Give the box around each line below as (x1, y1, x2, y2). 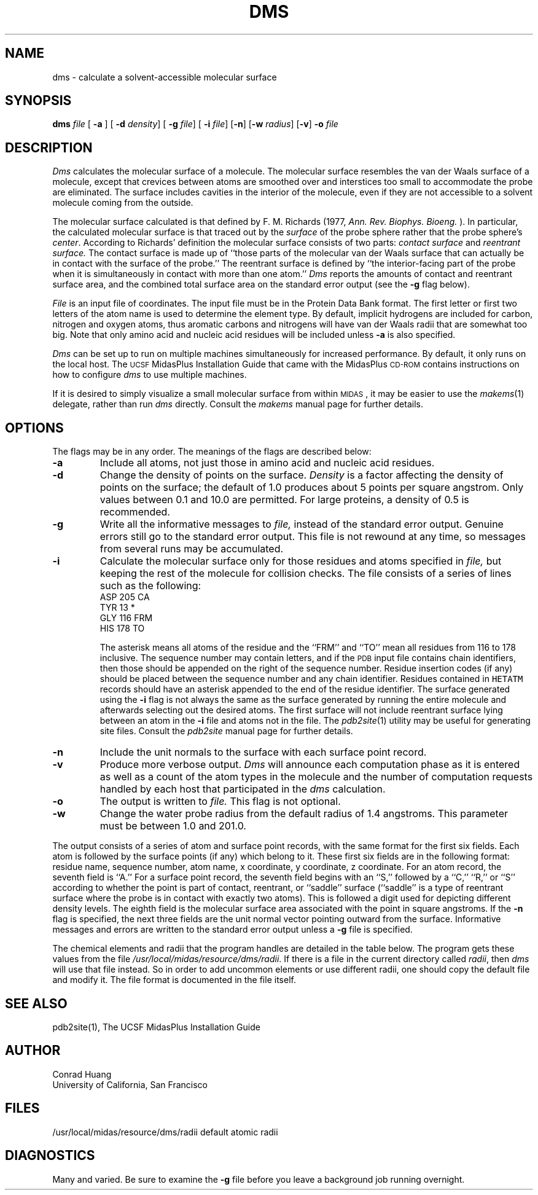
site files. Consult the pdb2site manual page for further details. (99, 726, 353, 737)
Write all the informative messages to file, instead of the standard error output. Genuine (99, 518, 504, 531)
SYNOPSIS (5, 93, 72, 109)
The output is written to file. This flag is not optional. (99, 795, 341, 808)
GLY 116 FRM (99, 613, 153, 624)
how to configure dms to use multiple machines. (52, 369, 247, 380)
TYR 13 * (99, 602, 135, 613)
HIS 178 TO (99, 623, 145, 634)
